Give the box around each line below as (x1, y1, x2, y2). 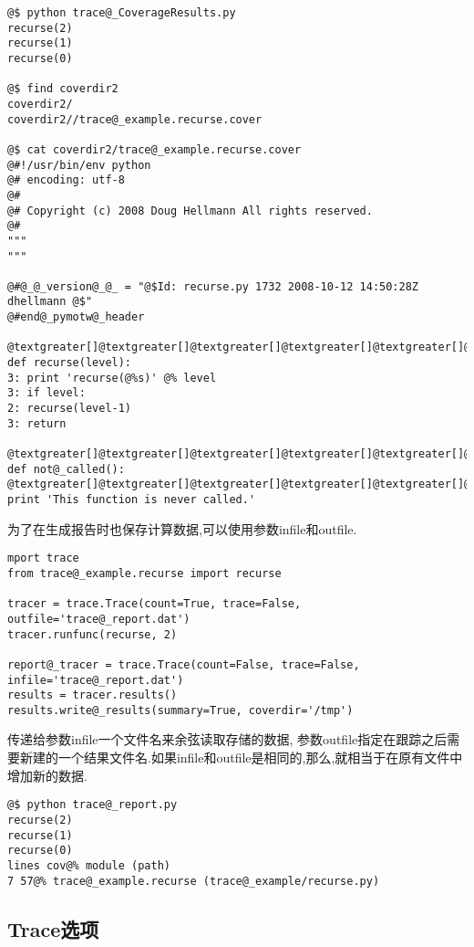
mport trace (7, 552, 79, 565)
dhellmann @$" (7, 295, 93, 309)
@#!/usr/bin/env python (7, 158, 151, 172)
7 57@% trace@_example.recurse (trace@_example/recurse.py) (7, 874, 380, 888)
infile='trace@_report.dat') (7, 673, 184, 687)
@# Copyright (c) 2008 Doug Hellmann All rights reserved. (7, 204, 373, 217)
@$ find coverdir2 (7, 82, 118, 96)
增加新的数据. (7, 765, 88, 784)
